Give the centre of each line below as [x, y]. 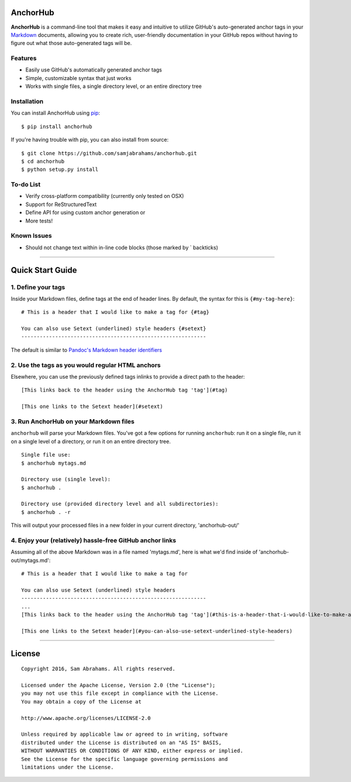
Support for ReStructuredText [61, 204]
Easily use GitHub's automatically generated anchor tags [94, 70]
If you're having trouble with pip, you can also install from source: [90, 140]
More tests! [39, 221]
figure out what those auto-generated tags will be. [71, 43]
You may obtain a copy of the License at [81, 702]
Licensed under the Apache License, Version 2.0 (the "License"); [118, 685]
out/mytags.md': [31, 560]
